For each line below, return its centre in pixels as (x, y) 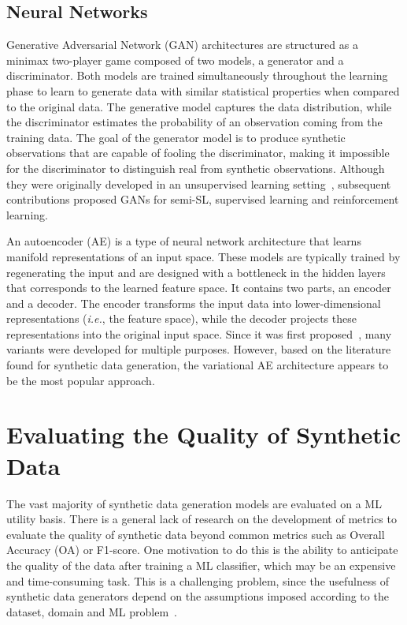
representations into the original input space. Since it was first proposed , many (199, 333)
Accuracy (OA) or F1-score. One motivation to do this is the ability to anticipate (202, 550)
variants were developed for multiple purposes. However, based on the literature (199, 349)
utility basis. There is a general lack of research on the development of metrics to (202, 519)
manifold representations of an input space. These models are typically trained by (203, 256)
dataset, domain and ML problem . (92, 611)
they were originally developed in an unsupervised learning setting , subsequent (199, 183)
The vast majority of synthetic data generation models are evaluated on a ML (194, 503)
